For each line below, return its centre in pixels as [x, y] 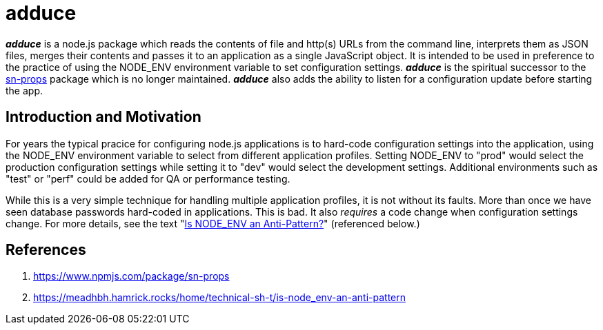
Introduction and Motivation [103, 117]
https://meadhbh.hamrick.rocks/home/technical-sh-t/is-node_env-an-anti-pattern [220, 298]
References [46, 250]
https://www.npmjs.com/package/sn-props [131, 276]
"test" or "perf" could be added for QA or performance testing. [148, 178]
